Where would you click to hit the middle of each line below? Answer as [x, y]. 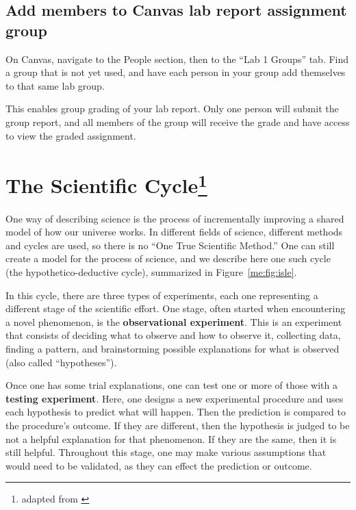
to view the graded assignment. [71, 135]
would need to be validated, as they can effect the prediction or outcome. [159, 465]
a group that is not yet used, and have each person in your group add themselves [176, 72]
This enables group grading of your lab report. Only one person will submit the [172, 109]
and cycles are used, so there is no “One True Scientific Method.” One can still [170, 245]
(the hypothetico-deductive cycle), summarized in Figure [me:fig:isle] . [151, 271]
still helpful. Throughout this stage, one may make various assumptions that [166, 452]
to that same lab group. [55, 85]
